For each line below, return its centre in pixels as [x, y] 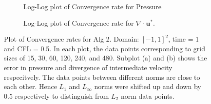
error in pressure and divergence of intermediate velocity [88, 67]
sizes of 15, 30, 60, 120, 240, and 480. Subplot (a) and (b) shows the [105, 58]
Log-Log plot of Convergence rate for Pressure [92, 6]
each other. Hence [30, 86]
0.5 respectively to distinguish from [57, 96]
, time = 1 [184, 39]
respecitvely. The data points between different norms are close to [102, 77]
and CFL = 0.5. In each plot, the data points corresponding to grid [105, 48]
